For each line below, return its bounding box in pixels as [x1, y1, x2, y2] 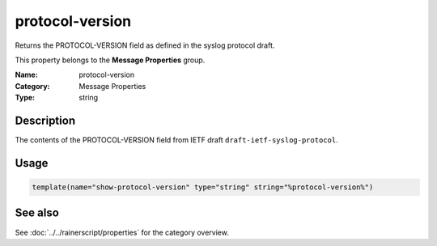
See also [15, 206, 60, 220]
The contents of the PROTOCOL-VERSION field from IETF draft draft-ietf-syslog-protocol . [15, 135, 339, 145]
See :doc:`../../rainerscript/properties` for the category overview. [15, 227, 230, 237]
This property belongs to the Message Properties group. [15, 55, 206, 65]
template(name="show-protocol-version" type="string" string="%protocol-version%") [32, 183, 374, 192]
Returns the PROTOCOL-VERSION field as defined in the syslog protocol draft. [15, 40, 275, 50]
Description [15, 113, 76, 127]
